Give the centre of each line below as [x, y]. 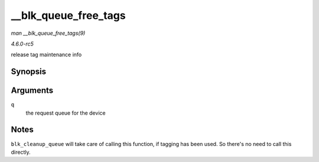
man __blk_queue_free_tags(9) [48, 33]
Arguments [32, 91]
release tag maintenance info [46, 55]
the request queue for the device [66, 113]
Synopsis [29, 72]
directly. [21, 152]
